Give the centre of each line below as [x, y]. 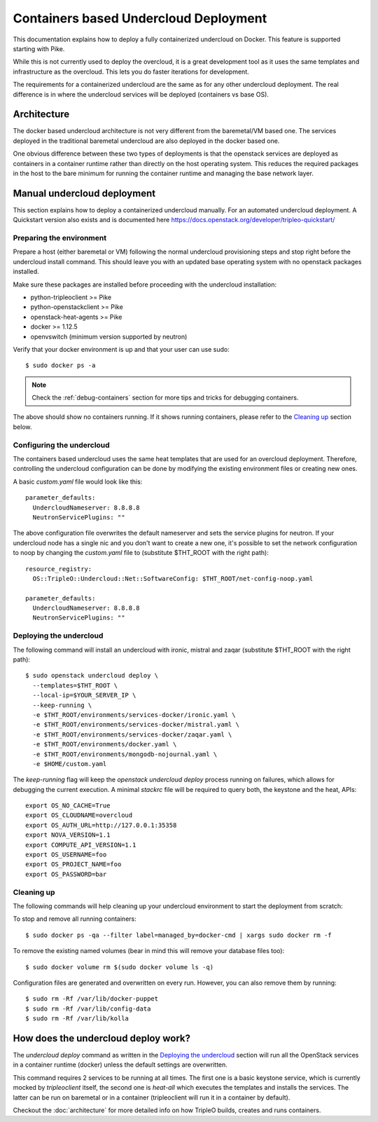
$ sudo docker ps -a [61, 365]
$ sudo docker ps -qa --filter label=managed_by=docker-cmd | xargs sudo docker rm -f [178, 935]
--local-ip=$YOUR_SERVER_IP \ [84, 695]
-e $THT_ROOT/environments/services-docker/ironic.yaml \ [134, 714]
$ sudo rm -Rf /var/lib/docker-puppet [92, 999]
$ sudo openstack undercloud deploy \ [92, 676]
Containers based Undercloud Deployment [140, 18]
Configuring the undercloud [61, 445]
